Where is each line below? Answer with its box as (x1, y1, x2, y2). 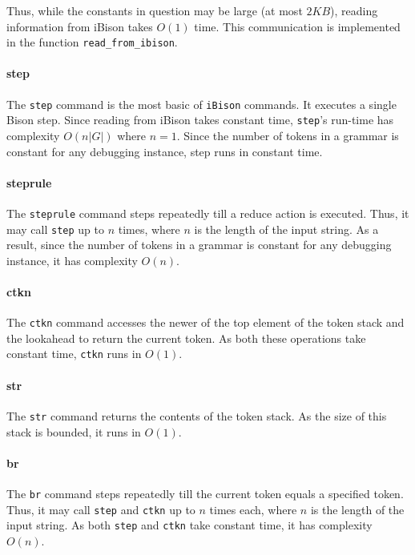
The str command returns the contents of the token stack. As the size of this (6, 407, 387, 424)
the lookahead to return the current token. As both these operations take (6, 329, 366, 346)
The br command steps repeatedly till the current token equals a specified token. (6, 485, 404, 501)
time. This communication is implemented (194, 18, 401, 34)
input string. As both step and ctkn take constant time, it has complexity (6, 517, 373, 533)
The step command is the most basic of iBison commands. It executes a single (6, 95, 397, 112)
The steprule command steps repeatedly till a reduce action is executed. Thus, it (6, 204, 409, 221)
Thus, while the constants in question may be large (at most (6, 2, 303, 18)
